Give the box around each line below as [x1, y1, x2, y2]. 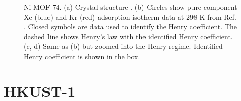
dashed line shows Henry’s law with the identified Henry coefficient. [24, 31, 233, 41]
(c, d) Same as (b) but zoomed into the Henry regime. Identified [24, 41, 223, 52]
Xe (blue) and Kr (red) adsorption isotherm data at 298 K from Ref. [24, 11, 236, 22]
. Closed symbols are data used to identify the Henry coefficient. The [24, 21, 237, 32]
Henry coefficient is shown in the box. [24, 50, 140, 61]
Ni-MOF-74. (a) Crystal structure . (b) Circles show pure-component [24, 2, 237, 12]
